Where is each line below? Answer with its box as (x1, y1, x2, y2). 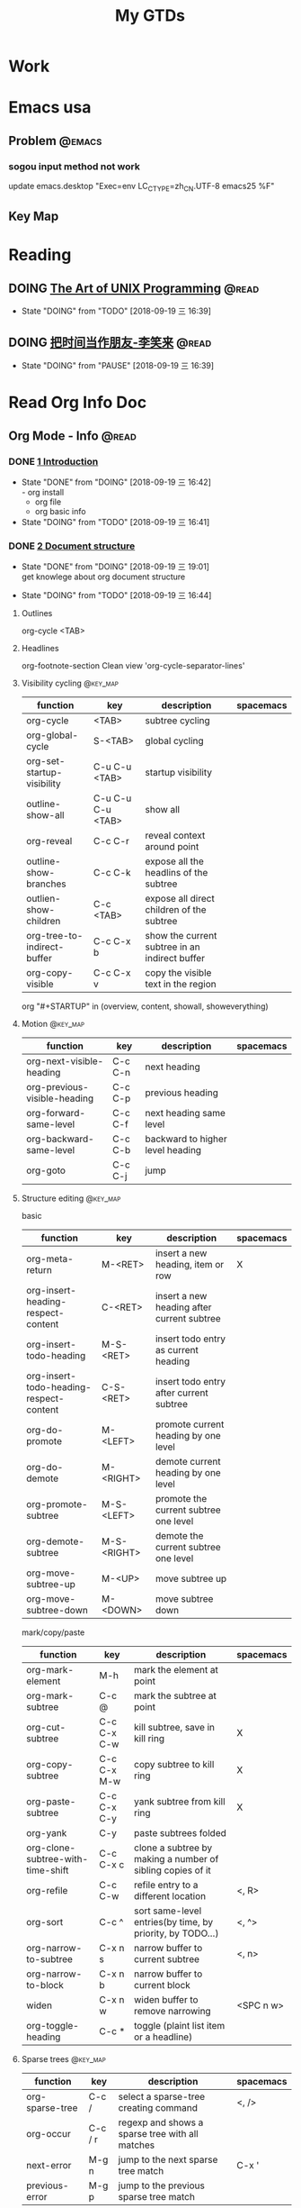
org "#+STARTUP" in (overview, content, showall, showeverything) (21, 1001, 269, 1012)
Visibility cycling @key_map (21, 677, 119, 689)
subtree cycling (145, 714, 210, 727)
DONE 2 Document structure (8, 540, 136, 552)
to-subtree (25, 1953, 74, 1966)
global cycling (145, 735, 204, 748)
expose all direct (145, 893, 215, 905)
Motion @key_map (21, 1019, 85, 1030)
